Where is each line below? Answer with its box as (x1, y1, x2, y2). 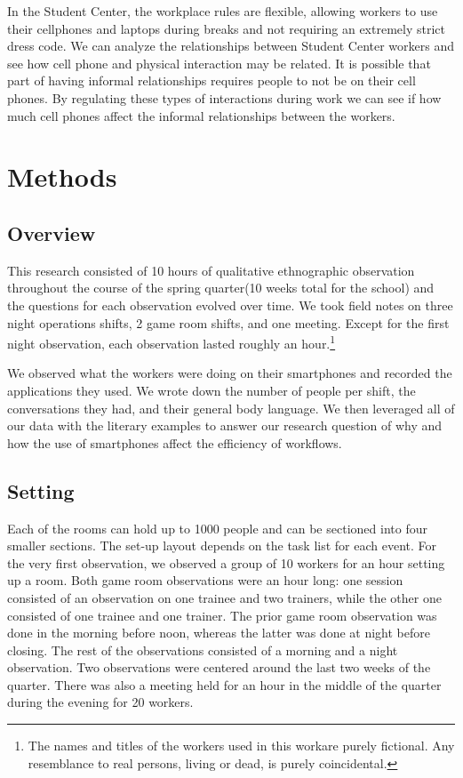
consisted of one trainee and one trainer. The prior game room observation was (7, 606, 437, 624)
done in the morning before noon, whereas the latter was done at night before (7, 623, 430, 642)
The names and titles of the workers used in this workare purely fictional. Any (28, 736, 455, 755)
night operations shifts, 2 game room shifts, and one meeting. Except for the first (7, 313, 450, 332)
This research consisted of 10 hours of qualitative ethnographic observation (7, 261, 415, 279)
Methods (7, 158, 117, 195)
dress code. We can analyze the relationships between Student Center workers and (7, 36, 454, 55)
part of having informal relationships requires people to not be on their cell (7, 71, 416, 90)
